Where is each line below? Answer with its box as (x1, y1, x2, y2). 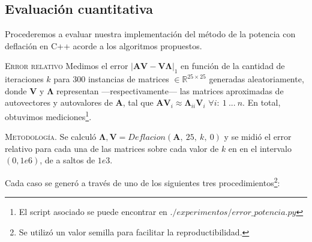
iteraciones (5, 73, 44, 85)
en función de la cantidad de (181, 59, 285, 72)
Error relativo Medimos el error (5, 59, 128, 72)
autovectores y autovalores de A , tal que (5, 96, 154, 109)
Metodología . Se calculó (5, 130, 97, 143)
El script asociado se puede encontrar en (19, 205, 167, 218)
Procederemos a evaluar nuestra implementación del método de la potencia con (5, 28, 296, 40)
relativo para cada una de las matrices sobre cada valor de (5, 142, 219, 154)
